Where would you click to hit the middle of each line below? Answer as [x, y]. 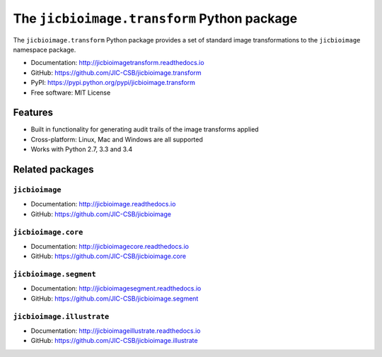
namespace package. [45, 49]
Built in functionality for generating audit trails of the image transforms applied [145, 129]
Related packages [54, 169]
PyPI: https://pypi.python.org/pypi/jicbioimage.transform [113, 83]
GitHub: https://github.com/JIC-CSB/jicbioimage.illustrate [114, 341]
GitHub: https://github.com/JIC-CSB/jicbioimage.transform [116, 72]
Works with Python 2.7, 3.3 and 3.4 [82, 149]
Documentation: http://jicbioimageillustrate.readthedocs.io [116, 330]
